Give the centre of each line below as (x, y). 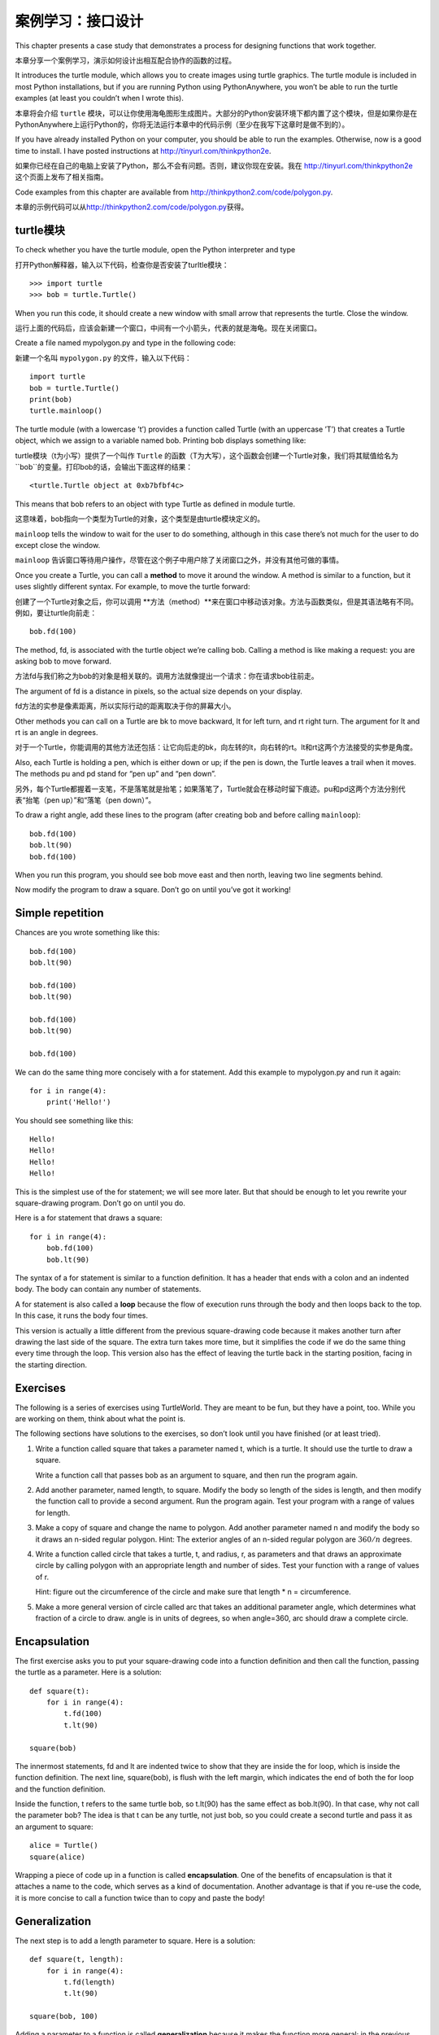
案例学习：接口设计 (79, 21)
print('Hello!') (78, 1102)
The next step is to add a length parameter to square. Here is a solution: (135, 1941)
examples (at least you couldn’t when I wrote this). (100, 98)
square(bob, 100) (64, 2016)
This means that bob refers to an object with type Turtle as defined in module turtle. (155, 504)
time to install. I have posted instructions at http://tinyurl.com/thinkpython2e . (143, 151)
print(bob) (51, 400)
